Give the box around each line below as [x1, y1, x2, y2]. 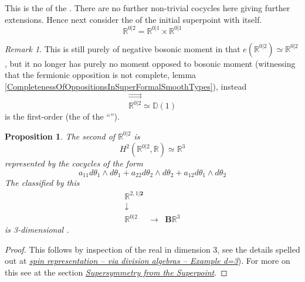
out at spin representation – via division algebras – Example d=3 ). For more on [5, 254, 290, 267]
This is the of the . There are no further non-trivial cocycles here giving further [5, 2, 290, 13]
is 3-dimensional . [5, 223, 69, 236]
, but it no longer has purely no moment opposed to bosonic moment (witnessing [5, 57, 296, 69]
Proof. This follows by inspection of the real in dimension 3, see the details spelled [5, 243, 300, 255]
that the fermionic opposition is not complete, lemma [5, 69, 196, 81]
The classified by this [5, 176, 80, 189]
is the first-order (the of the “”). [5, 110, 120, 123]
